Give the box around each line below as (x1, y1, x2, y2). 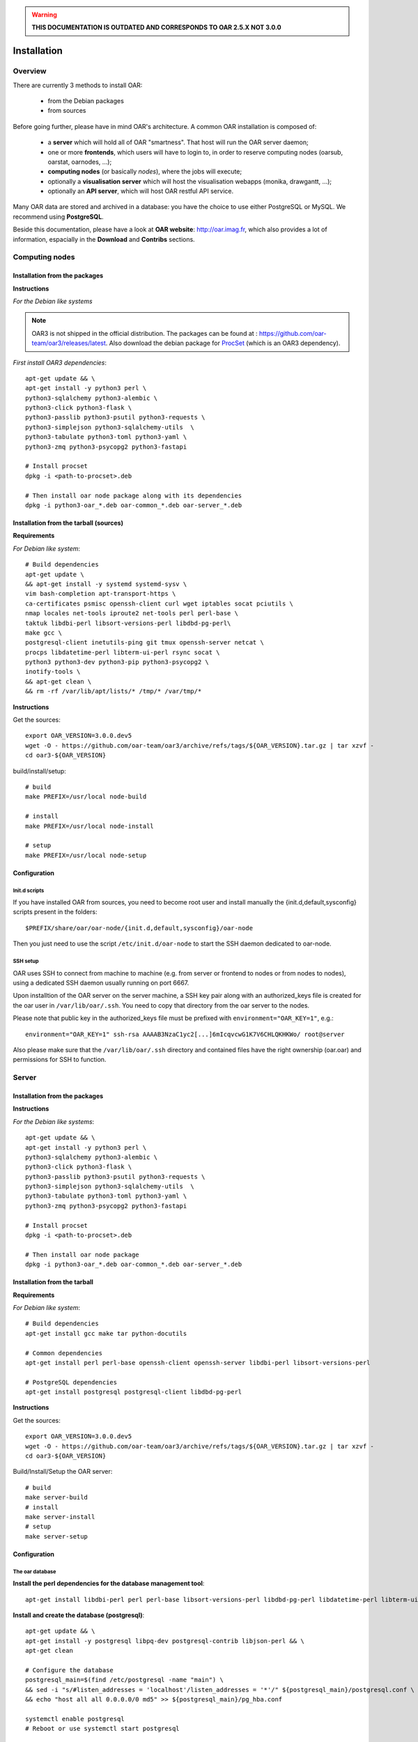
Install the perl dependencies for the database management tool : (13, 1579, 205, 1588)
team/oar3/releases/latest (31, 339, 106, 348)
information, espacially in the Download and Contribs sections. (13, 235, 195, 243)
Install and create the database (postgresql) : (13, 1610, 145, 1619)
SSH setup (13, 958, 39, 965)
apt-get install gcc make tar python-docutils (25, 1329, 187, 1337)
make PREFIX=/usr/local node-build (25, 793, 147, 801)
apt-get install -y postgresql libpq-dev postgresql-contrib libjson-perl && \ (25, 1637, 304, 1644)
